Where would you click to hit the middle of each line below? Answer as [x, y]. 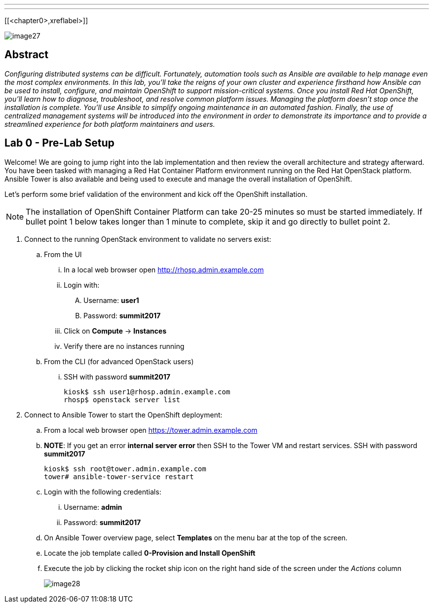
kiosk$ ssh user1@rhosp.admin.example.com [147, 392]
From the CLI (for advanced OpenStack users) [119, 361]
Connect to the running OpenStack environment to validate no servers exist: [148, 239]
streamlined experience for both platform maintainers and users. [110, 124]
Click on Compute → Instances [115, 331]
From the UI [63, 254]
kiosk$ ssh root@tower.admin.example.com [125, 469]
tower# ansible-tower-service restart [119, 476]
